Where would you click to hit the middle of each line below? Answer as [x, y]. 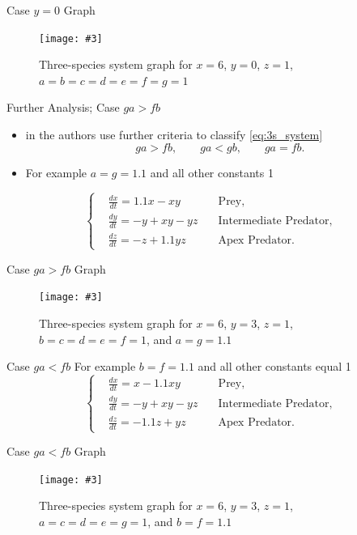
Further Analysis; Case [63, 107]
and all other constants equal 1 [274, 366]
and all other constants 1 [212, 172]
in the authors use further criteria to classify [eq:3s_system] [174, 135]
